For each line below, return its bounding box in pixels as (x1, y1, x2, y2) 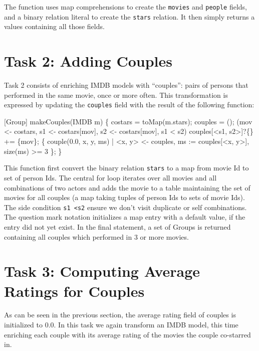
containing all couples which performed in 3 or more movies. (4, 231, 189, 242)
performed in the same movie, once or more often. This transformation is (4, 89, 228, 100)
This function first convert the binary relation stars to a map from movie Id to (4, 162, 249, 173)
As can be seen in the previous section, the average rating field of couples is (4, 309, 236, 320)
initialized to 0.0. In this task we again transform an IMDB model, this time (4, 319, 238, 330)
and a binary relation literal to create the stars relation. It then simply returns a (4, 11, 255, 22)
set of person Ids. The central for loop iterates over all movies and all (4, 172, 217, 183)
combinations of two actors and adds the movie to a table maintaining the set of (4, 182, 250, 193)
